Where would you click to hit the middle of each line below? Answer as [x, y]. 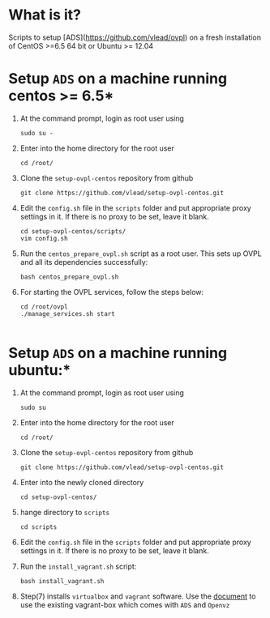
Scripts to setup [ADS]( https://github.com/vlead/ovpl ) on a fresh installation [135, 37]
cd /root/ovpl [44, 307]
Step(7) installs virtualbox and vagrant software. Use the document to [138, 596]
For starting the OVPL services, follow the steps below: [112, 292]
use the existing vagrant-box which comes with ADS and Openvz [125, 604]
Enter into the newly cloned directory [82, 482]
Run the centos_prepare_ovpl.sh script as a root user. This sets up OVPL [141, 254]
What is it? [45, 15]
